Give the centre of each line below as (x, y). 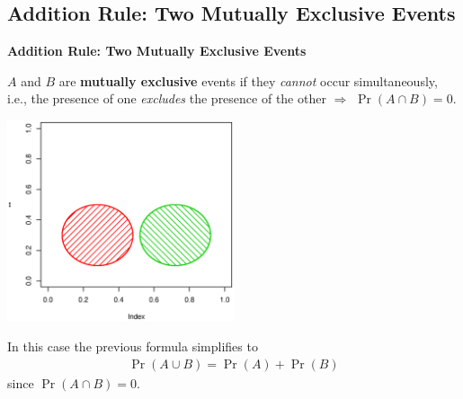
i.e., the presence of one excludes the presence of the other (167, 98)
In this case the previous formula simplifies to (133, 346)
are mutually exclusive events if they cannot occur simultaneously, (248, 80)
